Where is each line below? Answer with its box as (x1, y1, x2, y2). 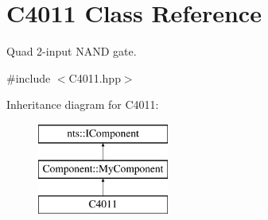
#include (6, 69, 51, 86)
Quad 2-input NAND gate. (6, 43, 137, 60)
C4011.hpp (68, 69, 121, 86)
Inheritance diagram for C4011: (6, 96, 159, 113)
